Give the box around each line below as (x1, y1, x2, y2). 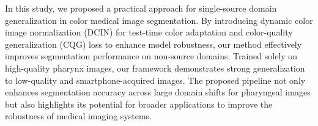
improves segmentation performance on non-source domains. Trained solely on (5, 50, 298, 62)
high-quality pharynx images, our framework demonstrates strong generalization (5, 61, 305, 74)
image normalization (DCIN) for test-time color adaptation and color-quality (5, 26, 293, 39)
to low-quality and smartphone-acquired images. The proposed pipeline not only (5, 73, 306, 86)
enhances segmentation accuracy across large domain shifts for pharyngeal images (5, 86, 311, 98)
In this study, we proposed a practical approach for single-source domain (5, 2, 277, 14)
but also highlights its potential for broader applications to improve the (5, 97, 273, 110)
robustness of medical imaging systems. (5, 109, 152, 122)
